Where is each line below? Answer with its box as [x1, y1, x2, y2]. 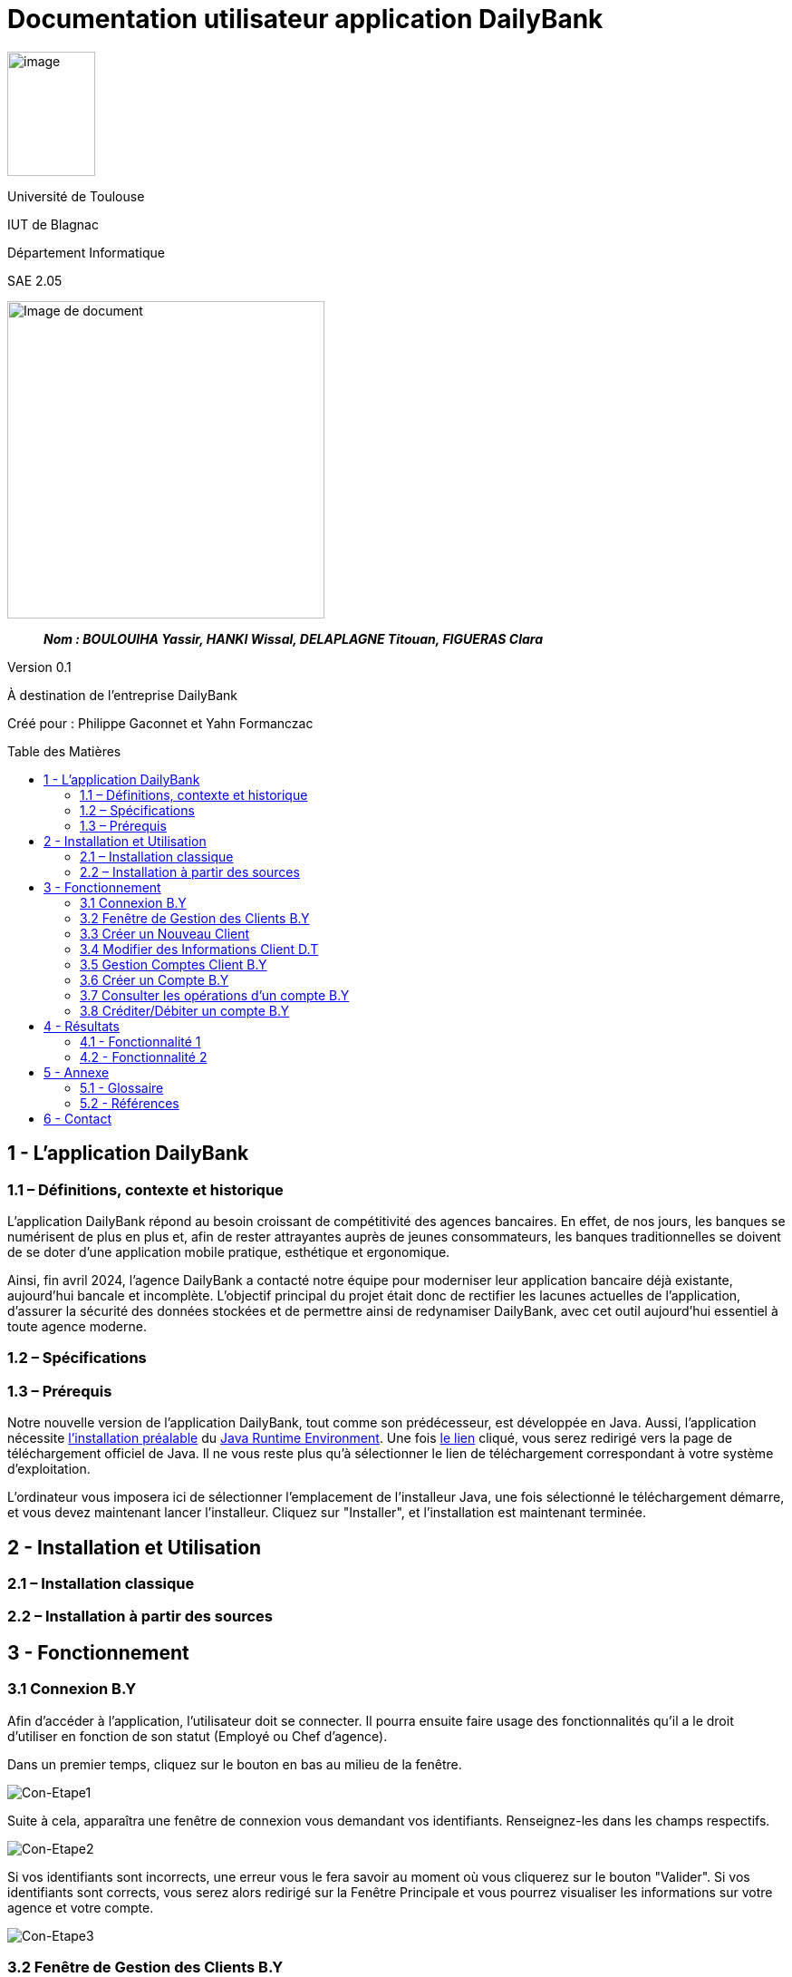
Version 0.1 [7, 658, 72, 675]
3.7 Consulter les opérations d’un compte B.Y [80, 987, 350, 1003]
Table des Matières [7, 743, 121, 759]
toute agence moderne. [7, 1318, 147, 1334]
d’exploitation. [7, 1461, 91, 1477]
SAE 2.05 [7, 272, 63, 288]
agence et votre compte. [7, 1899, 154, 1915]
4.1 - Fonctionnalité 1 [80, 1033, 201, 1049]
